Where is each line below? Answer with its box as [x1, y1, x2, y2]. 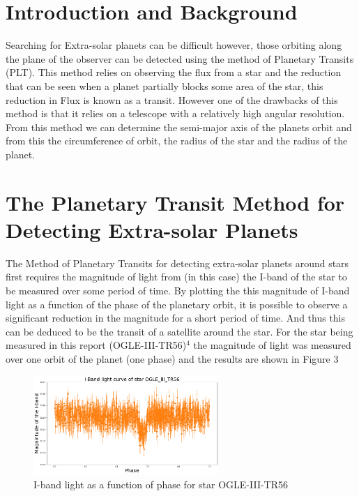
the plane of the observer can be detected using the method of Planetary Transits [6, 51, 354, 66]
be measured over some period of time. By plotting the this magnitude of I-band [6, 283, 350, 297]
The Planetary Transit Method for [6, 188, 345, 216]
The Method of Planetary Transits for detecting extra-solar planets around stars [6, 255, 349, 270]
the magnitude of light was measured [193, 338, 351, 352]
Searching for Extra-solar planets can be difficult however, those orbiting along [6, 38, 342, 52]
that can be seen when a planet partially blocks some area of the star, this [6, 78, 323, 93]
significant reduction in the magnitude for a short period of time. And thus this [6, 310, 346, 325]
